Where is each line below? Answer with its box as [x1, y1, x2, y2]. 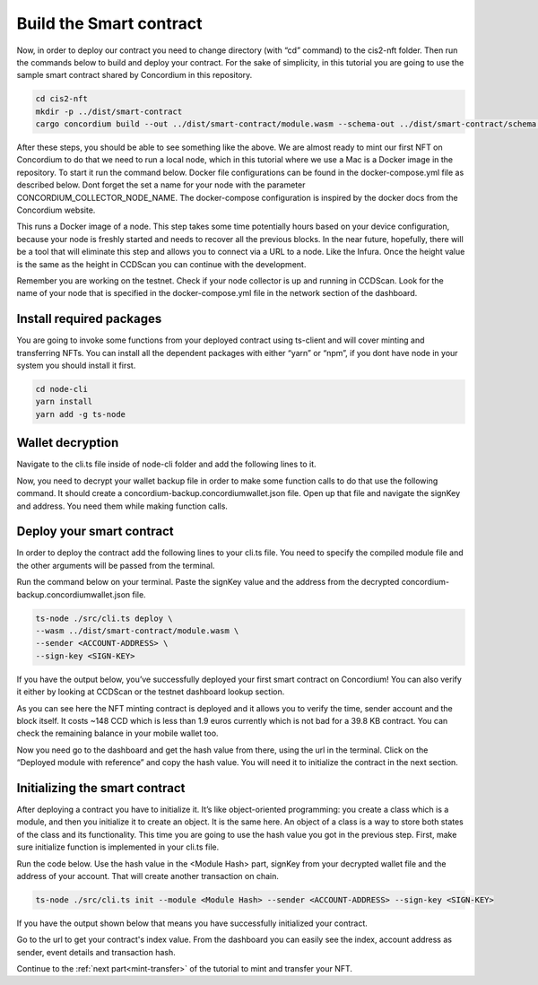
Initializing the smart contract [16, 780, 186, 796]
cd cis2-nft [35, 94, 89, 104]
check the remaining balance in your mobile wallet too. [16, 728, 219, 739]
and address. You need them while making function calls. [16, 501, 229, 511]
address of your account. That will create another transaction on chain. [16, 870, 280, 881]
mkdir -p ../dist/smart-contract [35, 106, 183, 117]
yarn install [35, 397, 93, 407]
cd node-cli [35, 384, 89, 395]
